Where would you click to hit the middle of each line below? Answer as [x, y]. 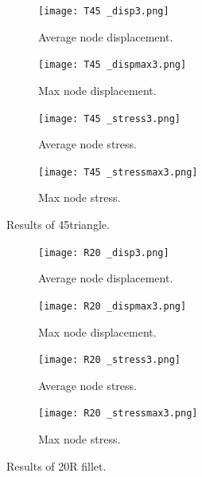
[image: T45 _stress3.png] [109, 118]
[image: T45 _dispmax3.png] [113, 65]
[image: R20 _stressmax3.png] [118, 414]
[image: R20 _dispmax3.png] [113, 306]
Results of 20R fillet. [56, 465]
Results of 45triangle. [58, 224]
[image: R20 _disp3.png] [104, 252]
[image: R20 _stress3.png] [109, 360]
